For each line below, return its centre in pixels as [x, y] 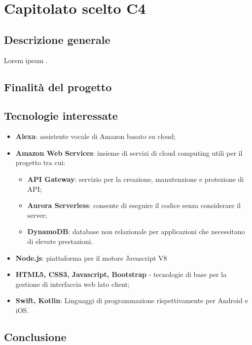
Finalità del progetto [58, 86]
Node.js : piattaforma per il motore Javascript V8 [91, 258]
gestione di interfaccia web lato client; [72, 284]
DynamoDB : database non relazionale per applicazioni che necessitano [136, 231]
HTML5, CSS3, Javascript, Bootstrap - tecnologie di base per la [121, 274]
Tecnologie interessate [61, 116]
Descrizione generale [57, 39]
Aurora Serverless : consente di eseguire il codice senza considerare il [134, 205]
